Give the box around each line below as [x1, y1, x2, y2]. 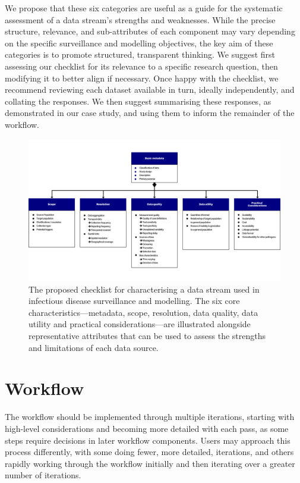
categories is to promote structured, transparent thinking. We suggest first [5, 48, 276, 61]
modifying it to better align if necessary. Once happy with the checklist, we [5, 71, 279, 84]
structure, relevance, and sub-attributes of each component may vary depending [5, 25, 295, 37]
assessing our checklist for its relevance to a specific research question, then [5, 59, 278, 72]
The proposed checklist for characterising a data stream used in [29, 283, 260, 295]
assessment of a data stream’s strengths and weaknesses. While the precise [5, 13, 276, 26]
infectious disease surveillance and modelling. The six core [29, 294, 240, 307]
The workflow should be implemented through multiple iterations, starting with [5, 410, 295, 423]
